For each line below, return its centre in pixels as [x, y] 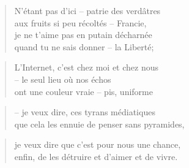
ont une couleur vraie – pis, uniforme [83, 91]
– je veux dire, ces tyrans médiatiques [85, 112]
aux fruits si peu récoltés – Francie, [80, 22]
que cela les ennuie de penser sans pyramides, [99, 124]
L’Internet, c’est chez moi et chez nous [87, 67]
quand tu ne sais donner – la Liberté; [84, 46]
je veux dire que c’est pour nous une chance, [98, 144]
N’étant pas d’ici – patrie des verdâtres [87, 10]
